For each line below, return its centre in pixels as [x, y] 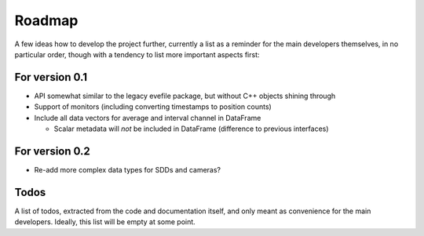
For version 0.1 [51, 77]
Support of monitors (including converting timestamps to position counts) [153, 107]
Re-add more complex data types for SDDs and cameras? [128, 169]
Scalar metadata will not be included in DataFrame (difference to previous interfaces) [191, 129]
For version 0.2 [52, 151]
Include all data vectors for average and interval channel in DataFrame [148, 118]
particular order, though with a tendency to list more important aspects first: [137, 54]
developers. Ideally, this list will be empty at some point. [105, 222]
